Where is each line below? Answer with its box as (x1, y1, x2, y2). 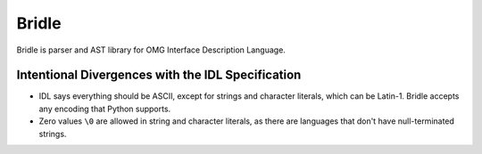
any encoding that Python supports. (38, 103, 171, 114)
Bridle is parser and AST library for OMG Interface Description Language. (16, 45, 286, 55)
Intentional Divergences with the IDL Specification (16, 68, 302, 83)
